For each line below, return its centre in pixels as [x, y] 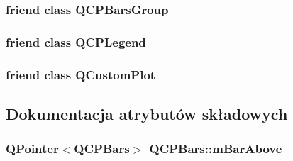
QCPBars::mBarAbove [216, 149]
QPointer [32, 149]
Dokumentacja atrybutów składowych [147, 113]
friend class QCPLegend [76, 41]
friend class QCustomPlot [81, 74]
